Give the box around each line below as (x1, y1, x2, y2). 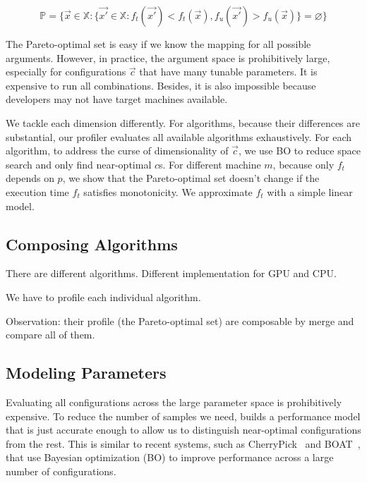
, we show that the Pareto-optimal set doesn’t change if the (62, 171, 320, 185)
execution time (6, 184, 69, 199)
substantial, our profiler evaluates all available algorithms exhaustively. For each (6, 129, 352, 144)
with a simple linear (267, 184, 353, 199)
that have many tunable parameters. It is (139, 64, 318, 79)
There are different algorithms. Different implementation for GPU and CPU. (6, 266, 337, 281)
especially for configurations (6, 64, 126, 79)
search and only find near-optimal (6, 157, 152, 171)
